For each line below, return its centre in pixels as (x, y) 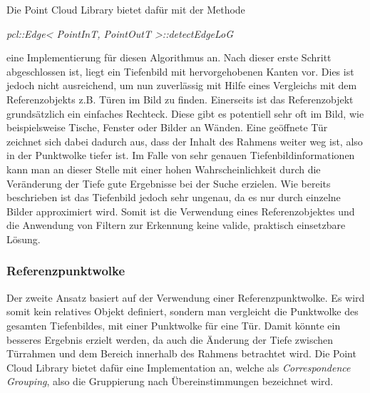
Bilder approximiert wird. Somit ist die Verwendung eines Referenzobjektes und (181, 211)
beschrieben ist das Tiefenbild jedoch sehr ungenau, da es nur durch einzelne (174, 197)
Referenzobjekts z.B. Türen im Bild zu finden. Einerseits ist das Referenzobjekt (180, 99)
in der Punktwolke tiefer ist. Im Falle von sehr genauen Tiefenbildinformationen (181, 155)
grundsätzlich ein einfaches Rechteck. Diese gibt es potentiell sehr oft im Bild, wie (185, 113)
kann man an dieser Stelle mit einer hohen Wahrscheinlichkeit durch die (164, 169)
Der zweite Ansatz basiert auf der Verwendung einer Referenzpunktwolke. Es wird (186, 297)
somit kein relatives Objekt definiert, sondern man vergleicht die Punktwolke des (183, 311)
